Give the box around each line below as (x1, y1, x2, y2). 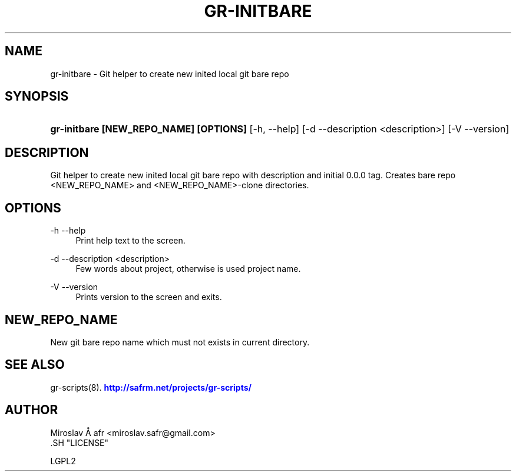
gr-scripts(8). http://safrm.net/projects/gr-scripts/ (50, 382, 252, 392)
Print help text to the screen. (75, 235, 186, 246)
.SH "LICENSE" (50, 437, 109, 448)
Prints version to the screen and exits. (75, 292, 222, 302)
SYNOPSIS (5, 89, 69, 104)
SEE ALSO (5, 357, 65, 372)
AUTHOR (5, 402, 58, 418)
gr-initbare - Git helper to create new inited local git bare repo (50, 68, 289, 79)
